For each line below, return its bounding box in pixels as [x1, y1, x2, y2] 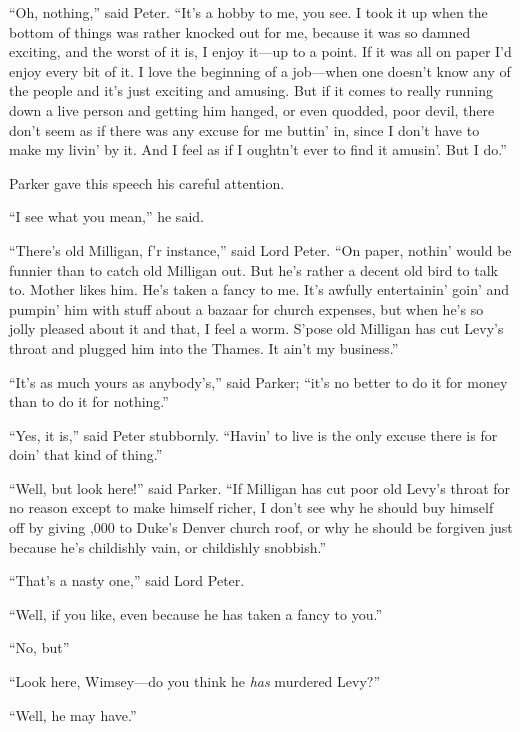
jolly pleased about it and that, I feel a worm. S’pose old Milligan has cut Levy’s [9, 318, 504, 339]
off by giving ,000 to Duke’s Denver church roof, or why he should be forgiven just [9, 517, 513, 538]
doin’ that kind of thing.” [9, 444, 163, 465]
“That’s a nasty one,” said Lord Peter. [9, 570, 245, 591]
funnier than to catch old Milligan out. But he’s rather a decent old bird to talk [9, 259, 498, 280]
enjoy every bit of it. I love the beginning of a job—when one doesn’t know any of [9, 60, 511, 81]
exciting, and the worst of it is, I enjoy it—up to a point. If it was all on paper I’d [9, 41, 512, 62]
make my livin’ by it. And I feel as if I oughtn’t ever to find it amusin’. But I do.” [9, 139, 507, 160]
